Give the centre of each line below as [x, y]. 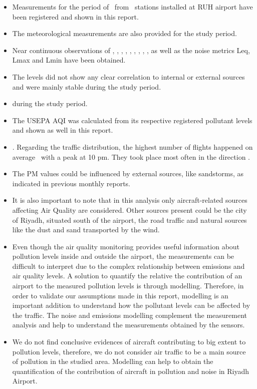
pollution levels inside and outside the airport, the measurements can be [123, 256]
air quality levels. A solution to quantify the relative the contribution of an [127, 276]
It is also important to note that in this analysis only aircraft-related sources [130, 200]
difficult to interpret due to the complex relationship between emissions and [128, 266]
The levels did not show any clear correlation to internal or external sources [128, 76]
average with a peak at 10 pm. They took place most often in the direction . [131, 156]
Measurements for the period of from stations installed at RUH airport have [133, 7]
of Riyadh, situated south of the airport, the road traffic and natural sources [130, 220]
